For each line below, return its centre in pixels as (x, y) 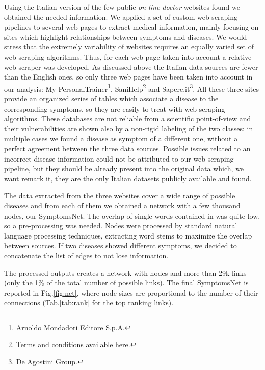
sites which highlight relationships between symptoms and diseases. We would (126, 36)
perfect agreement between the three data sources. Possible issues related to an (127, 148)
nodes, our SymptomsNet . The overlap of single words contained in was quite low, (132, 215)
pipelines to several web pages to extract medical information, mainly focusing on (131, 27)
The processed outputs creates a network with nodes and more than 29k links (125, 272)
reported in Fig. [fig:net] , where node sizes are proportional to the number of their (131, 292)
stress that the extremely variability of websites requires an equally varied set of (129, 47)
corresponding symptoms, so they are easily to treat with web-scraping (115, 108)
